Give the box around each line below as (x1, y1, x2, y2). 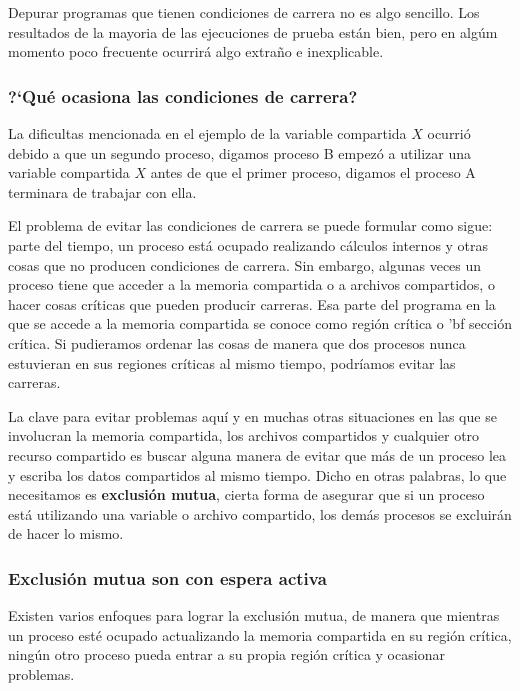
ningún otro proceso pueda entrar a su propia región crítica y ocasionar (8, 644, 445, 665)
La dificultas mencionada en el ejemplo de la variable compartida (8, 123, 407, 143)
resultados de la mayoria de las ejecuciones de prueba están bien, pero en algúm (8, 21, 498, 42)
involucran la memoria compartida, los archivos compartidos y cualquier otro (8, 425, 480, 446)
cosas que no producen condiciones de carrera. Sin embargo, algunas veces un (8, 254, 482, 275)
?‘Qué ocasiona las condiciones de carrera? (8, 83, 358, 108)
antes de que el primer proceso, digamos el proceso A (150, 162, 476, 183)
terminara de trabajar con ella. (8, 181, 197, 202)
